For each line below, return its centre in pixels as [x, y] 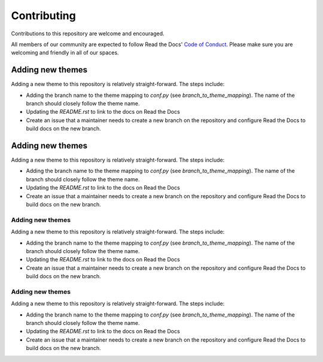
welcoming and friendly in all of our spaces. [65, 53]
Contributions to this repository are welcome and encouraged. [88, 34]
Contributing [43, 16]
